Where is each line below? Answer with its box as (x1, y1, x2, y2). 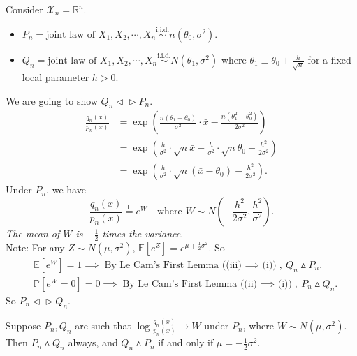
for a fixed (307, 52, 351, 67)
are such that (75, 318, 131, 332)
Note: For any (6, 239, 65, 254)
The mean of (6, 226, 60, 241)
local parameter (22, 69, 89, 84)
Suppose (6, 318, 41, 332)
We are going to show (6, 93, 98, 107)
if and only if (158, 335, 214, 350)
